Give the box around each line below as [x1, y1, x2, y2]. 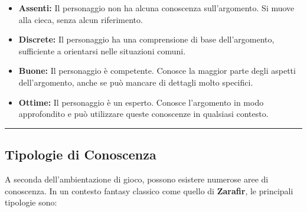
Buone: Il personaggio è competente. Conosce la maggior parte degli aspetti [18, 64, 296, 77]
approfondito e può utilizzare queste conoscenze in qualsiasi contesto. [18, 107, 269, 120]
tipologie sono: [5, 196, 57, 208]
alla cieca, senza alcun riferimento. [18, 13, 143, 25]
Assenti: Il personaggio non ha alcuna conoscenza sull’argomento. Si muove [18, 2, 295, 14]
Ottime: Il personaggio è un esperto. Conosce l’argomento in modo [18, 96, 264, 108]
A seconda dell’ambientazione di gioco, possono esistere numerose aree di [5, 172, 269, 185]
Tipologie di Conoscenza [5, 145, 156, 164]
